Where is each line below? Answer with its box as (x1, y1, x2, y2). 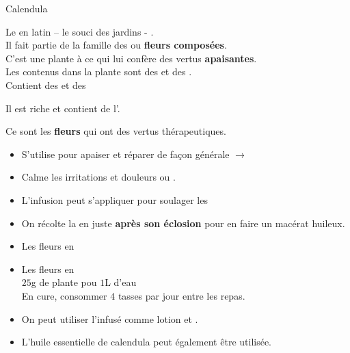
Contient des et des (5, 77, 86, 92)
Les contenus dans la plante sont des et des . (5, 64, 192, 79)
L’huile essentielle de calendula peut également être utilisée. (21, 335, 271, 349)
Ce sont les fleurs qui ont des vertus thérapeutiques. (5, 124, 226, 138)
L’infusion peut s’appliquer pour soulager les (21, 192, 208, 207)
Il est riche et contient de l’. (5, 101, 120, 115)
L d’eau (105, 275, 137, 289)
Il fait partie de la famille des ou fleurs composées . (5, 38, 227, 52)
